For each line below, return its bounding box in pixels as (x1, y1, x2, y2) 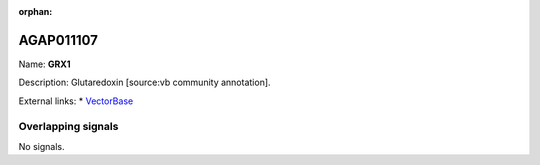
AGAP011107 (18, 31, 99, 49)
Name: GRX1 (18, 58, 71, 70)
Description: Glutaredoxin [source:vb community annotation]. (18, 76, 271, 89)
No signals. (18, 140, 65, 152)
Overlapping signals (18, 120, 119, 134)
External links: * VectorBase (18, 95, 134, 107)
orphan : (18, 6, 53, 17)
